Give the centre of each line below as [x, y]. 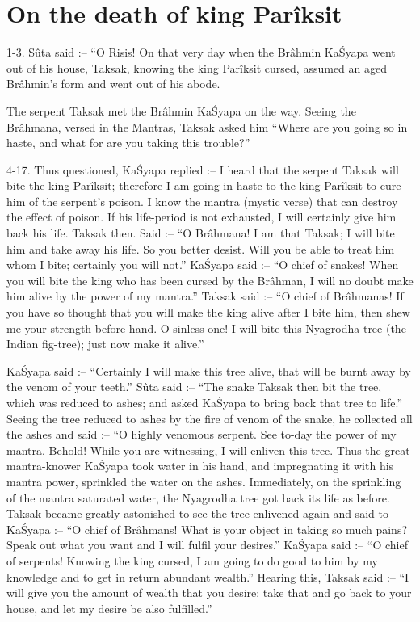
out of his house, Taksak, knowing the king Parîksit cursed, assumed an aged [197, 67]
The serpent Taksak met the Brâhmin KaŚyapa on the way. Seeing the [181, 110]
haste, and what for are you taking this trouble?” [128, 143]
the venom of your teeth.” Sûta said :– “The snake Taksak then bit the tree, [194, 387]
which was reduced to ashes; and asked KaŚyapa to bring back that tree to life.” [205, 402]
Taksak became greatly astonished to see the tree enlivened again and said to [197, 513]
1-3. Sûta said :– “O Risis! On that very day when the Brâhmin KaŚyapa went [201, 52]
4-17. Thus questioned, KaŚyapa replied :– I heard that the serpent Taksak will [203, 169]
